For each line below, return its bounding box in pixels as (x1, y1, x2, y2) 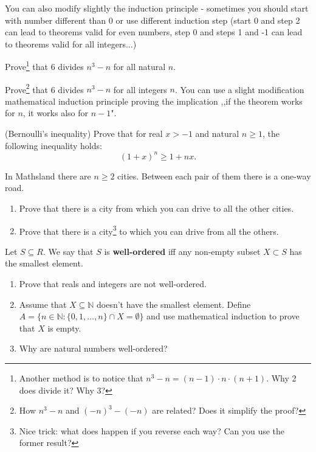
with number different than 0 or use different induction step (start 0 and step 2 (5, 13, 300, 26)
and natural (195, 127, 239, 140)
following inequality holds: (5, 139, 102, 151)
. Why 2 (266, 371, 297, 384)
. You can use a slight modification (174, 83, 304, 96)
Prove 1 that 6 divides (5, 58, 84, 73)
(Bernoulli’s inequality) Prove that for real (5, 127, 163, 140)
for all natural (113, 60, 166, 73)
